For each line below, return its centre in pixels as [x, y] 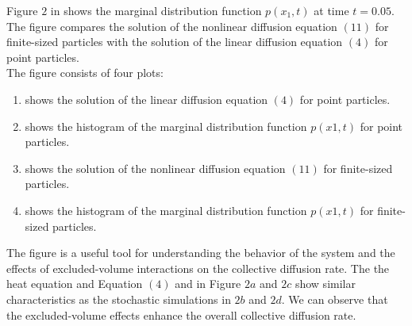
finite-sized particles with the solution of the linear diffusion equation [175, 42]
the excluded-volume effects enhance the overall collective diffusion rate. [181, 314]
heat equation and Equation [75, 284]
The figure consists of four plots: [85, 73]
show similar [325, 284]
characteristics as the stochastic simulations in [119, 299]
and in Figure [208, 284]
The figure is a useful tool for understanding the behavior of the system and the [201, 253]
